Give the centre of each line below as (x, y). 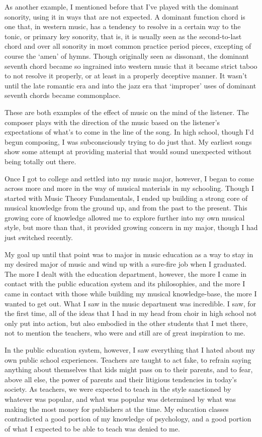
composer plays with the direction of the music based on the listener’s (112, 122)
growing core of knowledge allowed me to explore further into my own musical (125, 217)
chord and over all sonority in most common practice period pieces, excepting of (128, 46)
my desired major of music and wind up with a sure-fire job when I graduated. (126, 264)
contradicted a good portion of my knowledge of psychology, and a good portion (128, 419)
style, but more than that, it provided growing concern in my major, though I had (131, 227)
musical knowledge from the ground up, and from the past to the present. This (126, 208)
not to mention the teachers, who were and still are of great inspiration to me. (125, 333)
